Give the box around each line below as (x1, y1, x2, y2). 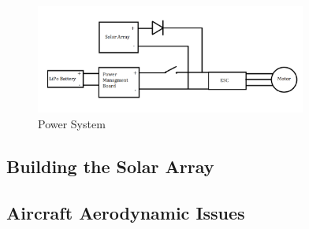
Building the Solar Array (6, 153, 214, 178)
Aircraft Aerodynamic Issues (6, 200, 245, 224)
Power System (38, 115, 106, 131)
